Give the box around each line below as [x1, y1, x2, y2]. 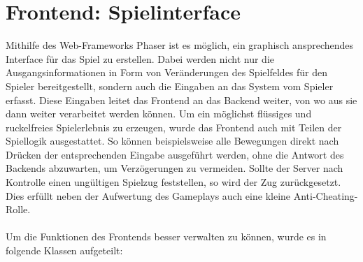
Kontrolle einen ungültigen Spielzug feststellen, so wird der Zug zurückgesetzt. [6, 175, 341, 189]
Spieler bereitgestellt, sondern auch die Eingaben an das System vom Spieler [6, 78, 334, 93]
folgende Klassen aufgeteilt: [6, 243, 123, 258]
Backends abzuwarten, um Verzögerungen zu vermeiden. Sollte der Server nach [6, 161, 343, 175]
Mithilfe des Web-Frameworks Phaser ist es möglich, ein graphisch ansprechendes [6, 38, 354, 52]
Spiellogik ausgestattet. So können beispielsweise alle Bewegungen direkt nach [6, 133, 339, 148]
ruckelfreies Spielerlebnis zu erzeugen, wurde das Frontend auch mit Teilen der [6, 119, 342, 134]
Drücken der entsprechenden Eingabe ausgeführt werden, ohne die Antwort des [6, 147, 344, 161]
